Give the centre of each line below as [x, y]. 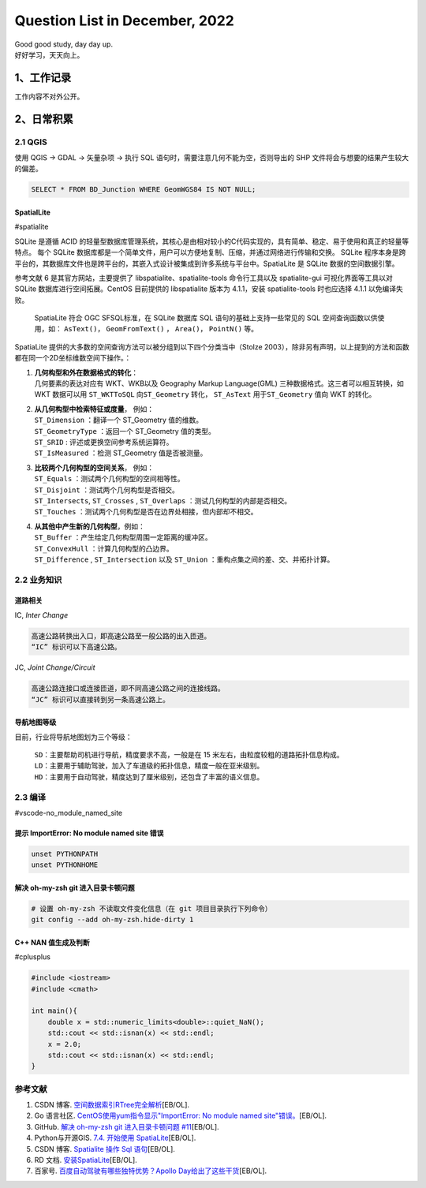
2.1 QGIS [31, 142]
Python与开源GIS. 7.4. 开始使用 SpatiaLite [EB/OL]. [115, 1138]
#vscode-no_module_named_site [69, 813]
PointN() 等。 [234, 329]
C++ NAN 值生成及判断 [52, 942]
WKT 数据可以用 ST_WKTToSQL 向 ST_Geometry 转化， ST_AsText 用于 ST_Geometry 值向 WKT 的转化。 [205, 394]
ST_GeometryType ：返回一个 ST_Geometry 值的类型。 [125, 431]
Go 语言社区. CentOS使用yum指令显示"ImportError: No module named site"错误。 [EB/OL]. [181, 1115]
